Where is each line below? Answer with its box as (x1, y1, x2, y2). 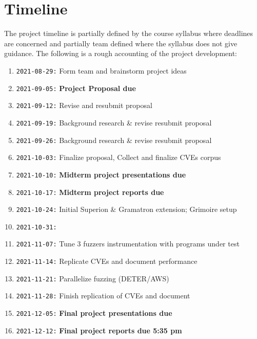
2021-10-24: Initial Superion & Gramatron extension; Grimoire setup (16, 204, 237, 215)
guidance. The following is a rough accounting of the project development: (4, 48, 238, 59)
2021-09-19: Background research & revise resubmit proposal (16, 117, 212, 128)
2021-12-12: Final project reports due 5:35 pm (16, 325, 182, 335)
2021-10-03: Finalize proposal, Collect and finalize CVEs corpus (16, 152, 221, 163)
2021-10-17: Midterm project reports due (16, 186, 164, 197)
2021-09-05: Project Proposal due (16, 82, 136, 93)
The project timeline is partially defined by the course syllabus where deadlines (4, 28, 253, 39)
